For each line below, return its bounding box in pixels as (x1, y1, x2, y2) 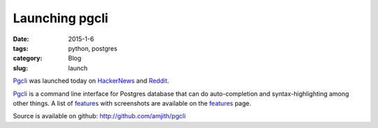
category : (13, 54, 43, 63)
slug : (13, 63, 28, 72)
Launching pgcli (13, 10, 108, 26)
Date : (13, 35, 29, 43)
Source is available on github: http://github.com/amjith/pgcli (13, 112, 186, 120)
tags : (13, 44, 29, 52)
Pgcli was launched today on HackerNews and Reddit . (13, 77, 169, 85)
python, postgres (68, 44, 118, 52)
